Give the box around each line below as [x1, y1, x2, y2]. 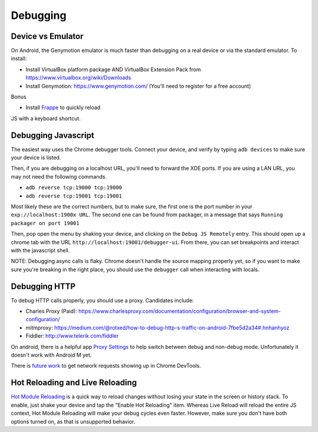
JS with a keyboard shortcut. [11, 115, 81, 122]
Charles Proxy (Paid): [25, 308, 78, 315]
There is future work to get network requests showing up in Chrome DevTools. [11, 362, 201, 370]
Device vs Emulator [11, 31, 84, 41]
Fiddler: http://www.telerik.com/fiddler [25, 332, 119, 339]
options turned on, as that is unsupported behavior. [11, 418, 135, 425]
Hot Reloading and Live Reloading [11, 378, 137, 388]
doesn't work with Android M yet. [11, 351, 92, 359]
